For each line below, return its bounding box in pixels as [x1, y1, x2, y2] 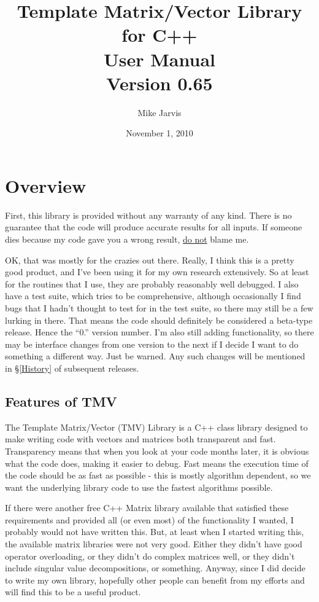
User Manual [104, 46, 215, 71]
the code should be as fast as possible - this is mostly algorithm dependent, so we [5, 469, 311, 482]
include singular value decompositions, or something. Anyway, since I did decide [5, 561, 306, 574]
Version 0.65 [106, 70, 213, 95]
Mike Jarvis [137, 106, 182, 119]
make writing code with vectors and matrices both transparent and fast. [5, 432, 276, 445]
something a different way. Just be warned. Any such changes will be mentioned [5, 350, 306, 362]
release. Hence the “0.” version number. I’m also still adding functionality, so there [5, 326, 314, 338]
